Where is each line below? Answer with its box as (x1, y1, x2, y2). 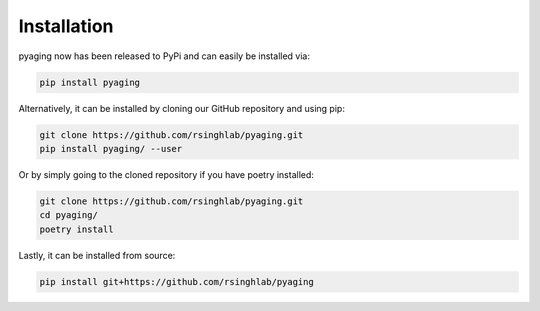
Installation (18, 15, 114, 37)
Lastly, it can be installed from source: (18, 249, 176, 261)
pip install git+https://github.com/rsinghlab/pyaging (39, 276, 314, 287)
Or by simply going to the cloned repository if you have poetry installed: (18, 168, 315, 180)
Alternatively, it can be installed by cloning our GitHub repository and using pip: (18, 102, 345, 114)
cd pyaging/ (39, 210, 99, 221)
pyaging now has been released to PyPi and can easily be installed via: (18, 50, 310, 62)
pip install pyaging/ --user (39, 143, 183, 154)
